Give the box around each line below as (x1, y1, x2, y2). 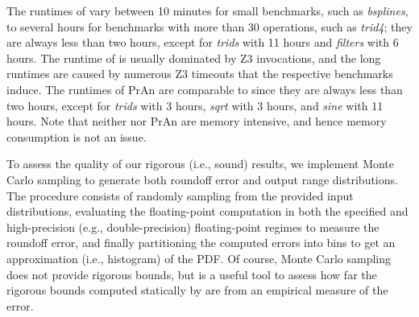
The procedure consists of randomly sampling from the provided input (6, 187, 354, 204)
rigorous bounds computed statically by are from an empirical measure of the (6, 282, 388, 298)
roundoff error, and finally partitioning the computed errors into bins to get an (6, 234, 396, 251)
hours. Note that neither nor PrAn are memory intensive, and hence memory (6, 113, 387, 130)
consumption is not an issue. (6, 128, 147, 145)
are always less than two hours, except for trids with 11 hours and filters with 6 (6, 34, 399, 51)
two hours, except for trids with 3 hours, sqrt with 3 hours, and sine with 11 (6, 97, 384, 113)
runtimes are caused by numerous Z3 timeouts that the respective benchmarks (6, 65, 393, 82)
